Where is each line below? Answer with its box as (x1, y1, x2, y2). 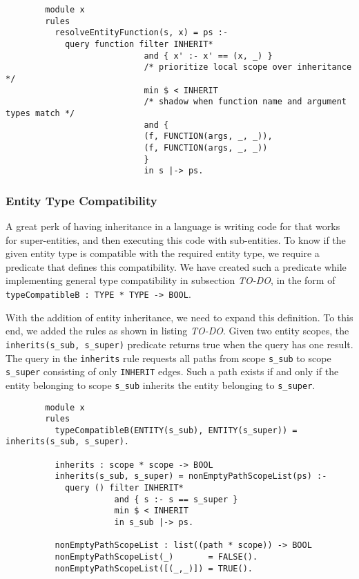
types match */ (6, 108, 75, 118)
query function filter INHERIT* (64, 39, 213, 49)
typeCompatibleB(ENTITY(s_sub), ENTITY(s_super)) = (55, 425, 298, 435)
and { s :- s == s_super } (114, 494, 238, 504)
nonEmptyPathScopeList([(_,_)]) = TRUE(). (55, 563, 253, 573)
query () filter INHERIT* (64, 483, 184, 493)
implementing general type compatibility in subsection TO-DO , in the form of (6, 273, 336, 287)
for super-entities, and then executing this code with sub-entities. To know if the (6, 232, 346, 247)
